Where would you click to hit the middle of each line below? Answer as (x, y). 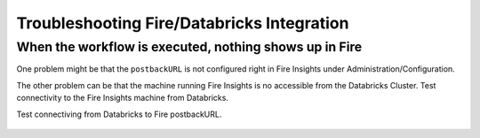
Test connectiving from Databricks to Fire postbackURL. (119, 114)
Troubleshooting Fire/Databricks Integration (183, 23)
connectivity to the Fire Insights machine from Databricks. (122, 98)
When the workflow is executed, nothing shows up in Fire (189, 47)
